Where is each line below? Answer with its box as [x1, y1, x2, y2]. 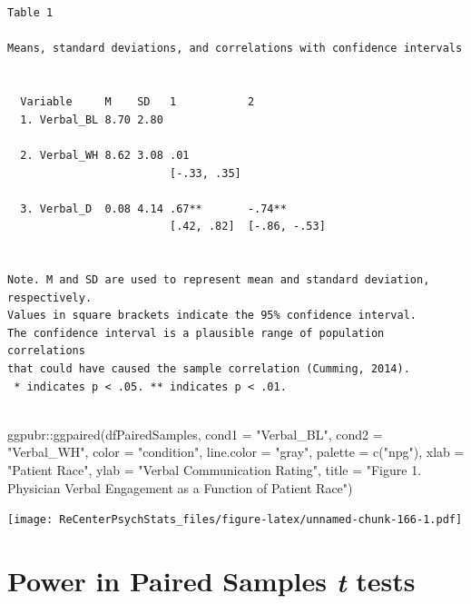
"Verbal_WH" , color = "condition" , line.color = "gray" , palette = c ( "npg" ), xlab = [7, 442, 465, 461]
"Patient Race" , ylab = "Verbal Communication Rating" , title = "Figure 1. [7, 460, 422, 480]
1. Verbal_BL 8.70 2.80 [20, 113, 163, 126]
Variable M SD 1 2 [20, 95, 255, 109]
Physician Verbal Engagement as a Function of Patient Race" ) [7, 478, 353, 497]
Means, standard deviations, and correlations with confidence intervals [7, 42, 463, 55]
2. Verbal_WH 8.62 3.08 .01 [20, 148, 190, 162]
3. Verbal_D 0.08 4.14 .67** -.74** [20, 202, 287, 215]
